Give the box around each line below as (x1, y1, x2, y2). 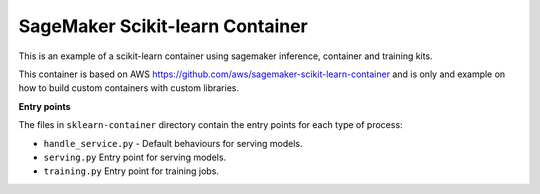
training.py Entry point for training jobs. (43, 165, 220, 177)
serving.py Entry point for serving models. (43, 151, 227, 163)
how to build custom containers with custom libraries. (18, 82, 240, 94)
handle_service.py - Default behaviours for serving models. (43, 137, 303, 149)
